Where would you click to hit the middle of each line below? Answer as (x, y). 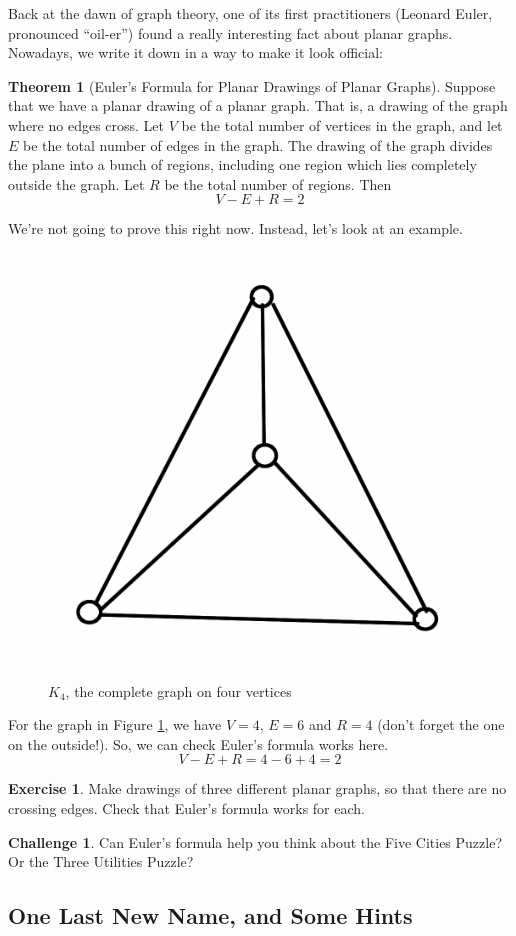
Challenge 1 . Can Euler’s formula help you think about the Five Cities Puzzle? (255, 841)
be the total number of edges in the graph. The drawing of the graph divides (258, 144)
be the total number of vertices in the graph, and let (342, 124)
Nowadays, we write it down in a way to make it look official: (195, 52)
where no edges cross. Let (86, 124)
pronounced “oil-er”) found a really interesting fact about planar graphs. (230, 32)
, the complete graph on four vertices (178, 690)
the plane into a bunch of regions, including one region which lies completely (242, 164)
